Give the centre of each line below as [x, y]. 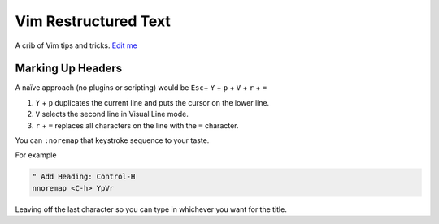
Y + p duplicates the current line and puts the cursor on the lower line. [152, 102]
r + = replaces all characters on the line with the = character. [137, 125]
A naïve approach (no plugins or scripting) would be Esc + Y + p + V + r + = [141, 88]
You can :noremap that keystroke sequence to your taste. [112, 140]
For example [36, 155]
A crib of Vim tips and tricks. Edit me [76, 45]
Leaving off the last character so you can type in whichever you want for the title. [151, 209]
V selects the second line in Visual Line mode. [112, 114]
